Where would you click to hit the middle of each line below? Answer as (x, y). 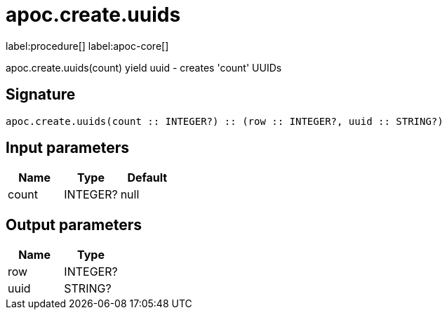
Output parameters (74, 224)
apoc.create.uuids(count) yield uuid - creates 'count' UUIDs (144, 67)
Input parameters (68, 148)
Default (147, 178)
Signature (41, 95)
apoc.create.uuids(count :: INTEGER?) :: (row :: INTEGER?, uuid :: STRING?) (225, 121)
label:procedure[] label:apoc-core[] (87, 46)
